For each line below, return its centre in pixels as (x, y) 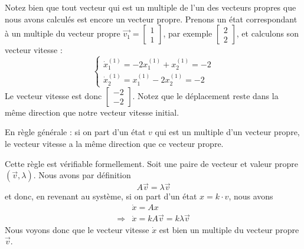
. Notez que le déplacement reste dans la (205, 95)
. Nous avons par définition (82, 175)
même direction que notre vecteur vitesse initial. (92, 112)
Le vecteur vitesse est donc (53, 95)
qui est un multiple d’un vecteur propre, (227, 132)
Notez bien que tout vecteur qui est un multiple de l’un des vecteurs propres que (151, 7)
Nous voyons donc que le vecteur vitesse (77, 229)
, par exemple (188, 33)
